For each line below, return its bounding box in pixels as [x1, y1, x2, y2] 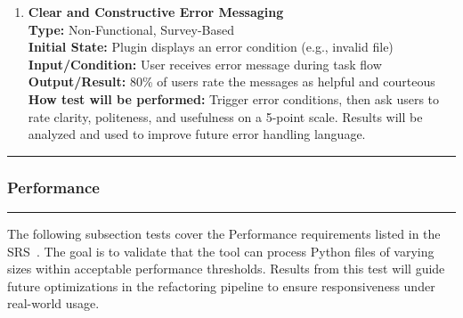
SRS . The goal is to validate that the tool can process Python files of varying [7, 241, 435, 260]
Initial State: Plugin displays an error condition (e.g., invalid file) [28, 37, 394, 56]
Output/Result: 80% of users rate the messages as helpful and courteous [28, 72, 435, 91]
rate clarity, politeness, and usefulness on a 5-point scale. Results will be [28, 107, 423, 126]
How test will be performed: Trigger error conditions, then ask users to [28, 89, 440, 108]
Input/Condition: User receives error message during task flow [28, 54, 382, 73]
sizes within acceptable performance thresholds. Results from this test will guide [7, 259, 445, 278]
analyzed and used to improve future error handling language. [28, 125, 366, 143]
